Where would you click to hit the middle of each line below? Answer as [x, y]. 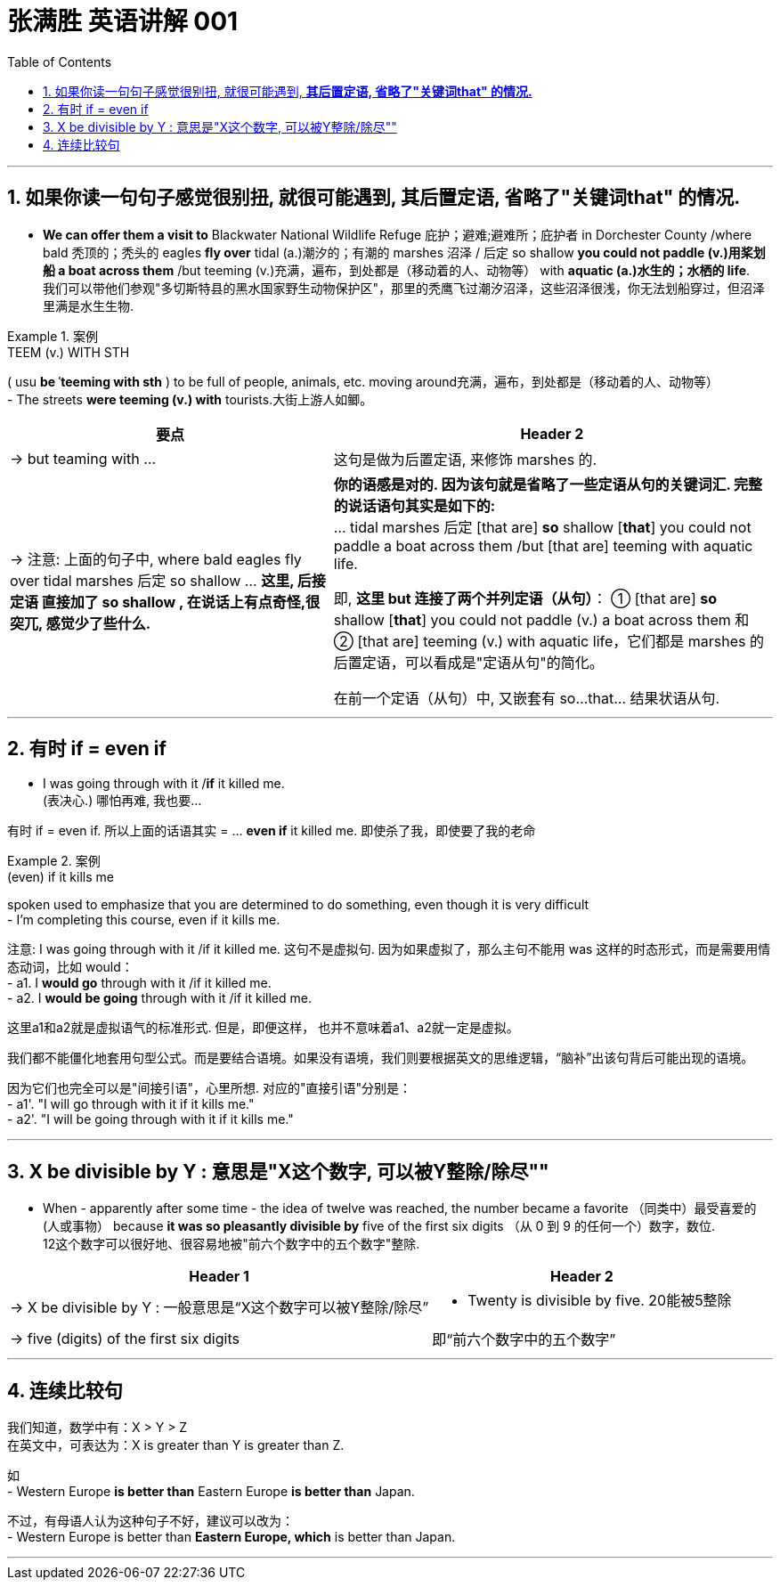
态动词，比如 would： [70, 967]
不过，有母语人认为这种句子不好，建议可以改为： [150, 1521]
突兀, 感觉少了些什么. [80, 623]
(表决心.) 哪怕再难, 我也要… [122, 801]
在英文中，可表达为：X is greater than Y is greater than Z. [176, 1445]
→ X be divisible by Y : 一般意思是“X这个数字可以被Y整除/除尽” [219, 1308]
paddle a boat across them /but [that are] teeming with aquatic [543, 545]
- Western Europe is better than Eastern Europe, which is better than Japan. [232, 1537]
